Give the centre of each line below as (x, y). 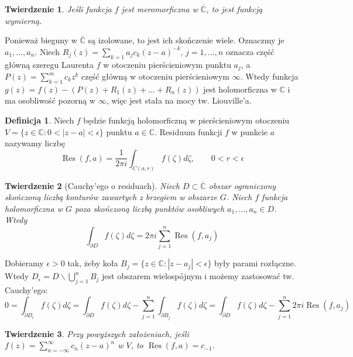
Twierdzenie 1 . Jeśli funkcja (58, 9)
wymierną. (23, 20)
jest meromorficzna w (160, 9)
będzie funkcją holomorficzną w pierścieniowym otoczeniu (186, 120)
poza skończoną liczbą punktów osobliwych (150, 208)
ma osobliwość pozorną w (50, 100)
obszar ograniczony (242, 185)
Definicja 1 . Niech (40, 120)
